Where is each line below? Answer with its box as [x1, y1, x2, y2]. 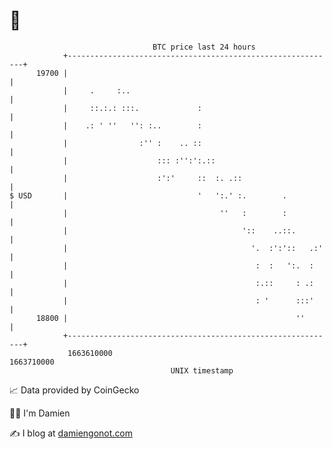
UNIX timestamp [170, 365, 234, 376]
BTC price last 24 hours [152, 42, 256, 52]
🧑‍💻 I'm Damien [9, 407, 71, 419]
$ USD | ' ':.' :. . [9, 190, 287, 201]
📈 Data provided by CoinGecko [9, 384, 140, 396]
